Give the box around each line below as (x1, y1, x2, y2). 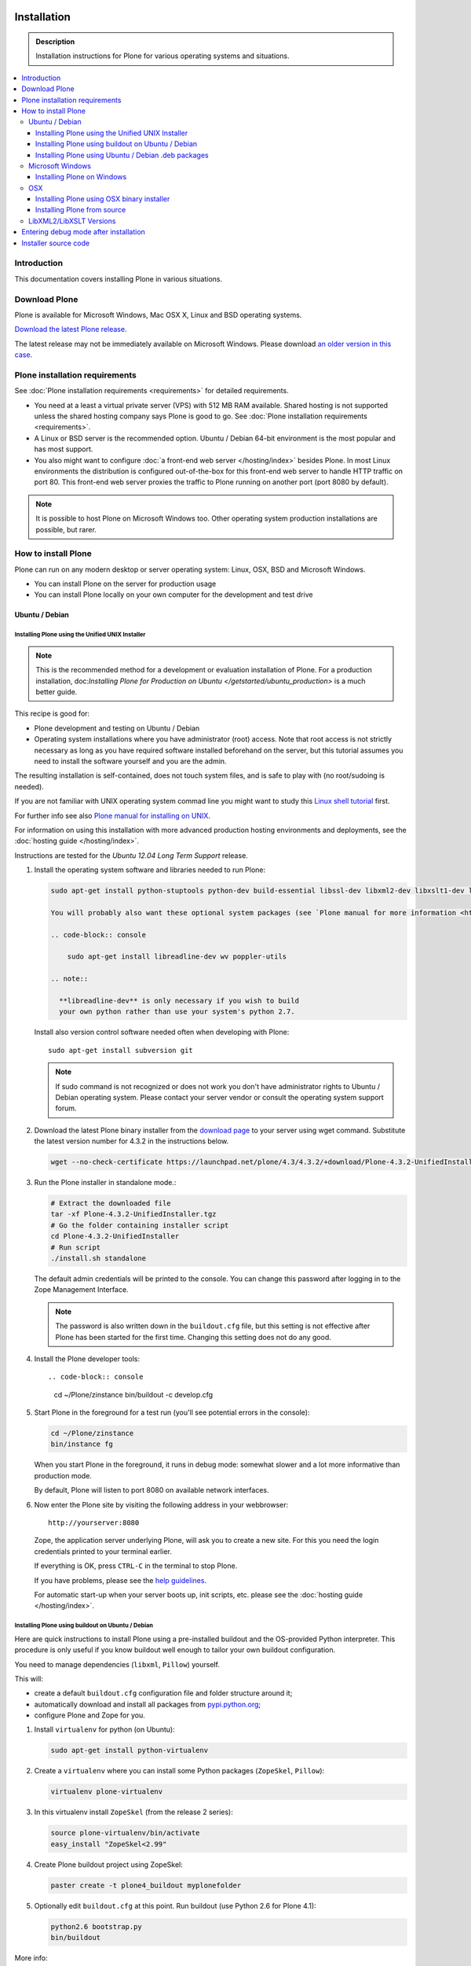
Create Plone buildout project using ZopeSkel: (34, 1860, 184, 1869)
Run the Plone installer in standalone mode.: (34, 1178, 177, 1187)
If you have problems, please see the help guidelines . (34, 1575, 207, 1585)
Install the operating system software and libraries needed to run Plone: (34, 865, 266, 874)
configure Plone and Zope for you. (34, 1710, 145, 1720)
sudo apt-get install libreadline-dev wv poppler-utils (67, 952, 287, 961)
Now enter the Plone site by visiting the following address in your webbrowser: (34, 1500, 289, 1509)
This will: (14, 1673, 43, 1683)
